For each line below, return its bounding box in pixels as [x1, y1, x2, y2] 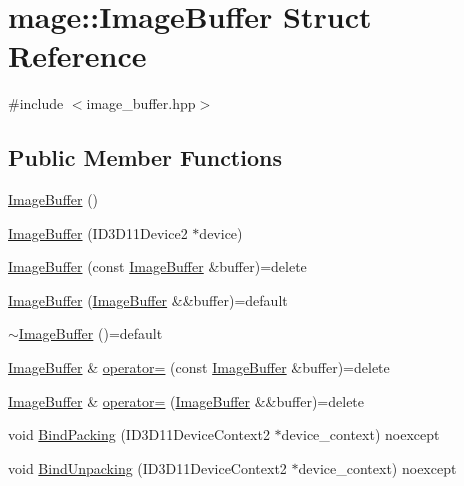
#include [8, 93, 64, 114]
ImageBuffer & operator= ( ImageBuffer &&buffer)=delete [8, 390, 365, 411]
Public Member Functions [8, 142, 282, 173]
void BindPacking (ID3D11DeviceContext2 [8, 424, 270, 445]
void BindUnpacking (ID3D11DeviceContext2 [8, 457, 287, 478]
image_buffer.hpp [86, 93, 196, 114]
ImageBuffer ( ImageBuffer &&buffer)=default [8, 289, 288, 310]
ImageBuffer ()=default [18, 323, 163, 344]
